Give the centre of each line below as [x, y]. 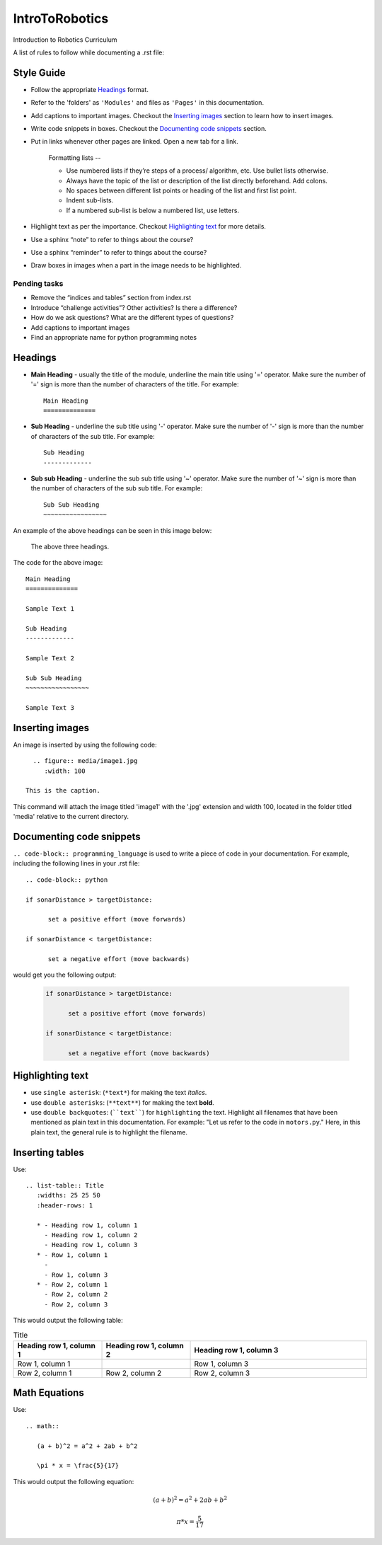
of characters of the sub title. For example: [93, 436]
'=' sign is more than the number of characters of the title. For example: [135, 384]
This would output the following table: [68, 1321]
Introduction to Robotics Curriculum [65, 40]
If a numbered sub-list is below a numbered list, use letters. [153, 210]
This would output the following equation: [74, 1481]
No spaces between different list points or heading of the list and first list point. [181, 190]
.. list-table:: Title [65, 1185]
